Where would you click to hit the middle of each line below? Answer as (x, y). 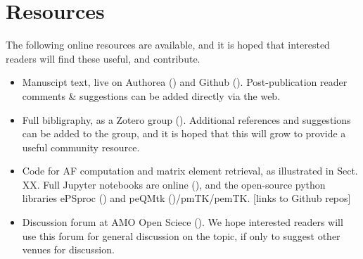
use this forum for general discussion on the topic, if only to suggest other (181, 235)
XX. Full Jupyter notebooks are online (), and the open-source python (174, 184)
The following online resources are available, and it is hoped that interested (168, 45)
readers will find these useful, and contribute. (103, 58)
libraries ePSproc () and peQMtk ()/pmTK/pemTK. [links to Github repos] (186, 198)
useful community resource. (81, 147)
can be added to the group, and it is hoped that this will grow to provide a (184, 133)
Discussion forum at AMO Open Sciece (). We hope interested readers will (183, 222)
